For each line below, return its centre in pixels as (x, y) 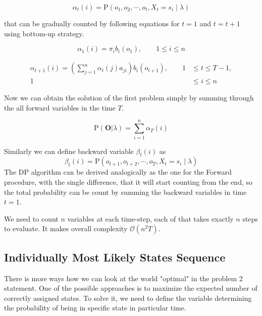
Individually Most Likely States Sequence (115, 257)
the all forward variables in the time (60, 107)
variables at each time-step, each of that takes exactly (150, 218)
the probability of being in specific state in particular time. (95, 308)
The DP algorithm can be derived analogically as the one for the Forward (118, 172)
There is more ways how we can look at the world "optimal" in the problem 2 (123, 278)
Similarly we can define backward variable (69, 151)
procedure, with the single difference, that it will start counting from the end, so (128, 181)
